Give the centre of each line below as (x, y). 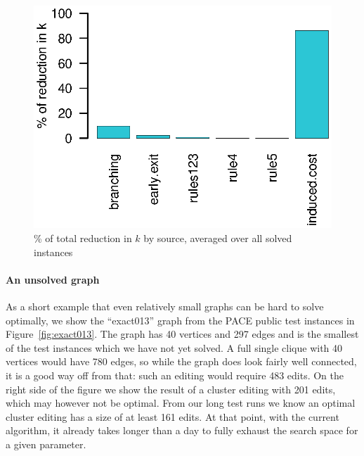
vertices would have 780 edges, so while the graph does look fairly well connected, (181, 361)
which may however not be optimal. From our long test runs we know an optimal (181, 403)
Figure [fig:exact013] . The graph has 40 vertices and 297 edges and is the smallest (182, 334)
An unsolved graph (53, 279)
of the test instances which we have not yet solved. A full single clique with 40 (174, 347)
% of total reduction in (83, 238)
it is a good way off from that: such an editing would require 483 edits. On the (175, 375)
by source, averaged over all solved (218, 238)
